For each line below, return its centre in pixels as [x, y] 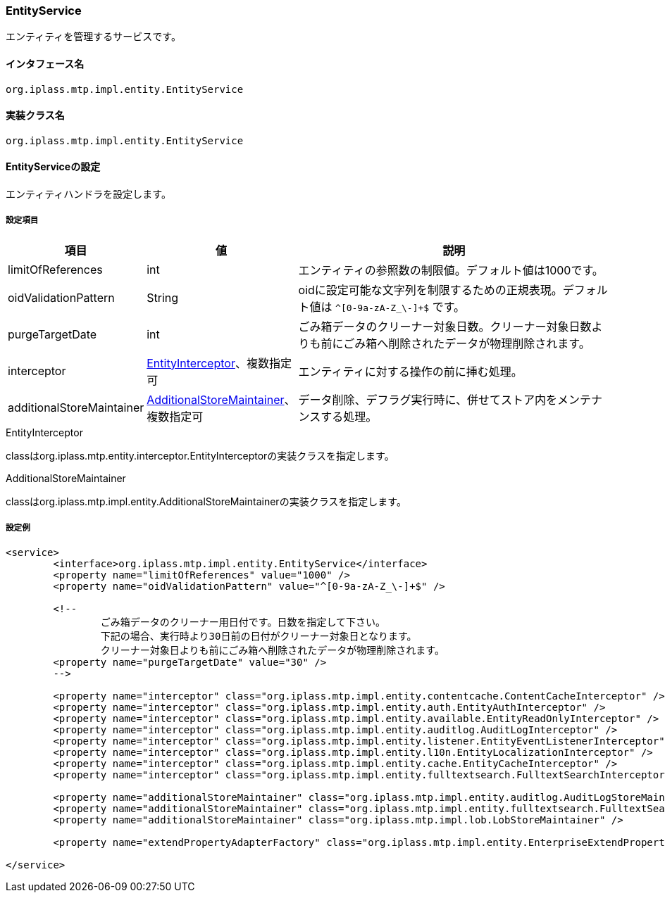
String [163, 297]
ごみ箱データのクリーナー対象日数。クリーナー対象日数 [445, 326]
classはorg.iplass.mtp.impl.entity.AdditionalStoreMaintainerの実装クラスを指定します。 [206, 501]
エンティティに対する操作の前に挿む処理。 [410, 371]
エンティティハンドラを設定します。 [88, 194]
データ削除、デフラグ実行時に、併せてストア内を [428, 399]
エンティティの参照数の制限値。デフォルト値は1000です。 [451, 270]
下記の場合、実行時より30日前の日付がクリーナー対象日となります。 [259, 636]
